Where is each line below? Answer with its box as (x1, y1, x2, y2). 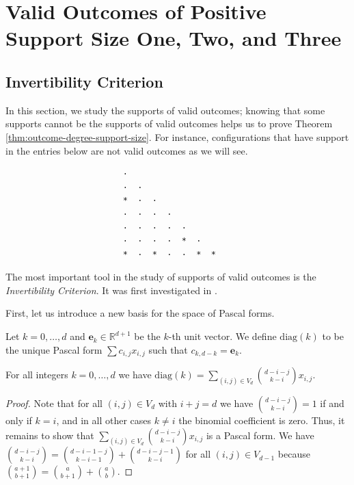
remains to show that (5, 428, 94, 442)
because (277, 447, 310, 461)
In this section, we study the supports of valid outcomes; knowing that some (5, 103, 325, 117)
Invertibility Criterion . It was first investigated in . (5, 283, 217, 297)
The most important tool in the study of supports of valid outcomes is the (5, 270, 316, 284)
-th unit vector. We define (168, 329, 277, 343)
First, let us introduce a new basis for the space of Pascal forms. (5, 306, 275, 320)
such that (148, 342, 188, 356)
